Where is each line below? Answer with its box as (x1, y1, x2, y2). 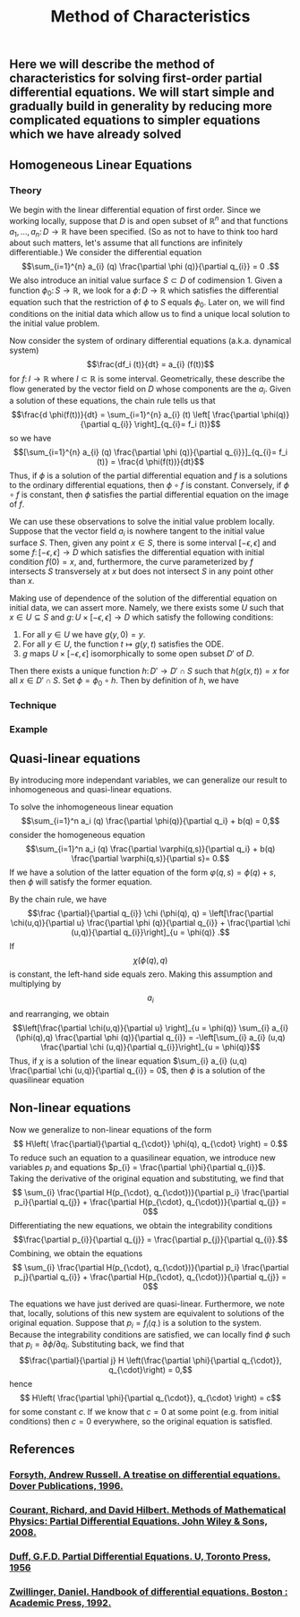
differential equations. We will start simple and (9, 85, 275, 100)
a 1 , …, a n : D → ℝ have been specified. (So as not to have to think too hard (9, 226, 279, 239)
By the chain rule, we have (9, 894, 107, 904)
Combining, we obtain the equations (9, 1248, 143, 1259)
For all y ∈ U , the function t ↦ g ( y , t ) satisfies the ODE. (21, 638, 224, 649)
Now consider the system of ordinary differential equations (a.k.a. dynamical (9, 335, 292, 346)
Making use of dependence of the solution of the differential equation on (9, 593, 278, 603)
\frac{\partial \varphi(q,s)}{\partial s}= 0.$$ (71, 852, 230, 863)
